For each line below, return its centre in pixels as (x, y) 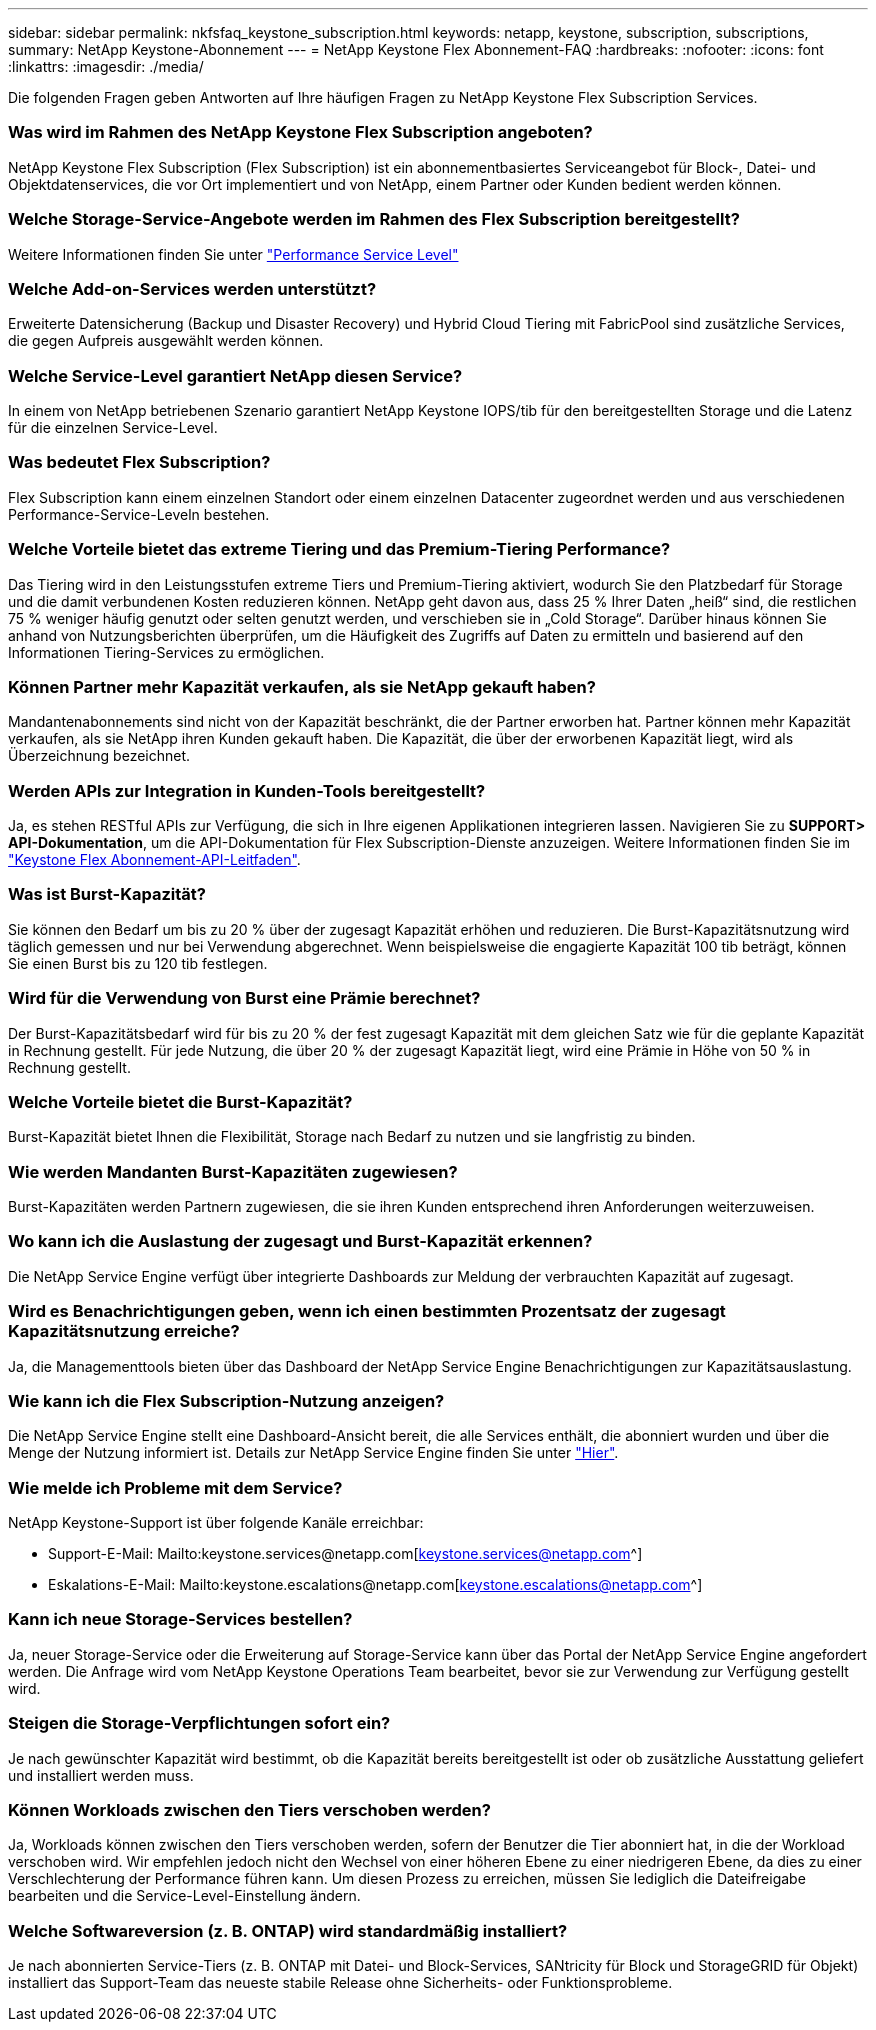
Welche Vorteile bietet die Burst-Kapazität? (180, 1101)
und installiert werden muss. (101, 1775)
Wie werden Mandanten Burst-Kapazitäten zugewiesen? (233, 1171)
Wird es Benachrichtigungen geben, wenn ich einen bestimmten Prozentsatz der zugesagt (367, 1311)
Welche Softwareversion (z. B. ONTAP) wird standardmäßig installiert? (288, 1930)
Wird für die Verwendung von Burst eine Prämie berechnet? (244, 998)
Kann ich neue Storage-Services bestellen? (180, 1619)
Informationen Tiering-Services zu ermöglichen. (166, 652)
